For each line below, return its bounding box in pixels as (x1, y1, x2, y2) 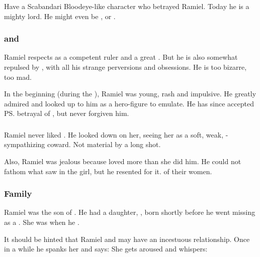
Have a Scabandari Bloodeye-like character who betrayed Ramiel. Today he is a (4, 1, 249, 11)
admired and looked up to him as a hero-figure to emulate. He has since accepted (4, 98, 254, 108)
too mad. (4, 71, 32, 82)
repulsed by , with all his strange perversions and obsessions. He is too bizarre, (4, 62, 247, 72)
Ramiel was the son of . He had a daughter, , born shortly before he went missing (4, 207, 255, 217)
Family (4, 187, 32, 200)
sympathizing (4, 139, 45, 150)
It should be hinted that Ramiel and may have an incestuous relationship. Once (4, 233, 250, 244)
